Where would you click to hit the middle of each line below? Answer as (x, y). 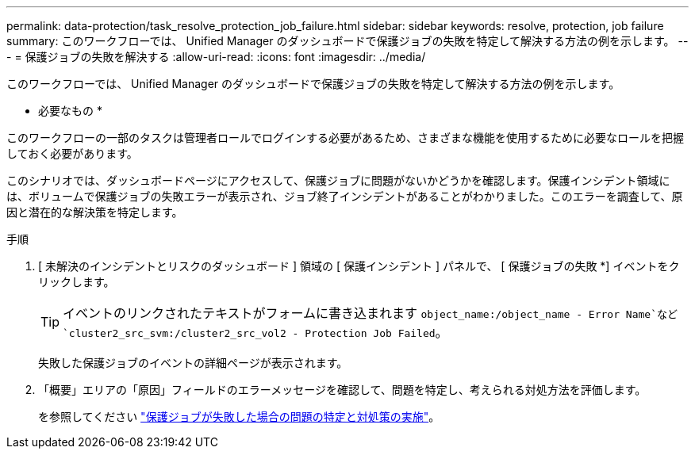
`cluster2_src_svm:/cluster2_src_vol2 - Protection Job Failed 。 (255, 332)
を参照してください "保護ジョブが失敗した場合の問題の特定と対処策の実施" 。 (239, 417)
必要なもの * (70, 111)
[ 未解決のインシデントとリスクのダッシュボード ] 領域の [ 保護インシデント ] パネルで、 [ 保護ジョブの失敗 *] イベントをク (359, 266)
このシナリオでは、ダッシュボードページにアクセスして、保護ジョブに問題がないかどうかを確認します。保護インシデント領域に (338, 180)
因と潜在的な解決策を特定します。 (95, 212)
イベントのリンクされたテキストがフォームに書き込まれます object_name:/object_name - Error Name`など (370, 313)
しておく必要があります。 (72, 153)
